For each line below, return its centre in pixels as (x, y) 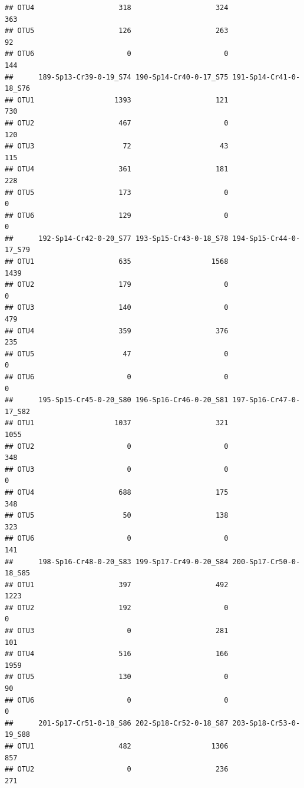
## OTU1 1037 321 (117, 423)
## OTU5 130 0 (117, 677)
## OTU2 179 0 (117, 285)
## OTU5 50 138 (117, 516)
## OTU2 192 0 (117, 607)
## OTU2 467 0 (117, 123)
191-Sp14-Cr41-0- (266, 77)
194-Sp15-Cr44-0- (266, 238)
